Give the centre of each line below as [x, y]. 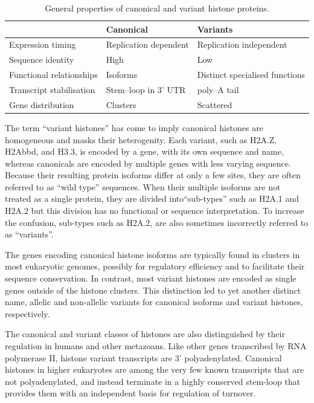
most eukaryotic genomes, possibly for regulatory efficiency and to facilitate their [155, 266]
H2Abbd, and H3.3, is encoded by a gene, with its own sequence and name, [144, 151]
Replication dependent [147, 44]
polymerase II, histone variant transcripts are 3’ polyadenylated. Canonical [143, 357]
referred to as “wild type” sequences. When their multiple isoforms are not [143, 186]
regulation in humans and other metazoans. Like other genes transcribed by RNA [156, 346]
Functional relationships [53, 75]
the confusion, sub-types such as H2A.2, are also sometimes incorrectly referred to [157, 222]
